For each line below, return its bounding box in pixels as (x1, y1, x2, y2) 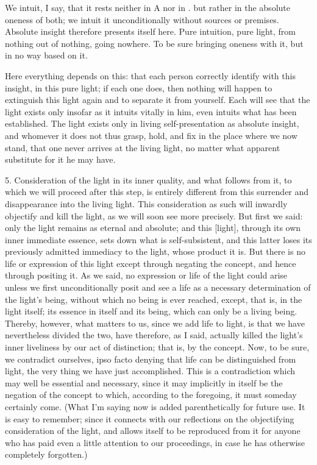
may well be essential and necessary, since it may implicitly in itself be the (5, 376, 283, 389)
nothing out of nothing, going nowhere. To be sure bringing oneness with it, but (5, 37, 304, 49)
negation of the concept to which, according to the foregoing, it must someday (5, 388, 297, 401)
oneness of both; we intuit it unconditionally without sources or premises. (5, 13, 279, 26)
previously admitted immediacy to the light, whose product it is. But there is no (5, 245, 305, 258)
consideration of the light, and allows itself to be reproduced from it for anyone (5, 424, 301, 437)
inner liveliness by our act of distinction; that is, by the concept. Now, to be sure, (5, 341, 310, 353)
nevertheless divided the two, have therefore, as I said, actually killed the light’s (5, 328, 303, 341)
